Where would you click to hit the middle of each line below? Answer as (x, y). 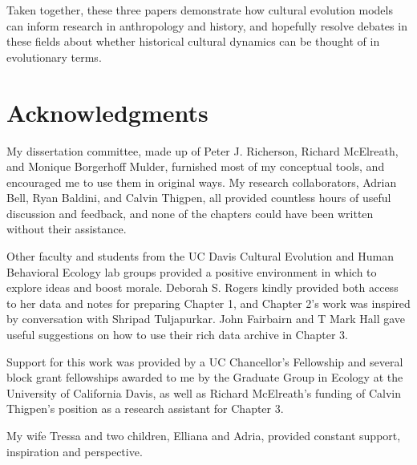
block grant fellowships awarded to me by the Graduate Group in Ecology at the (205, 377)
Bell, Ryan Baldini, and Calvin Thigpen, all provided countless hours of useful (199, 198)
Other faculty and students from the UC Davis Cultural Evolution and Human (200, 256)
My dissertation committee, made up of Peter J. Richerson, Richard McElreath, (202, 150)
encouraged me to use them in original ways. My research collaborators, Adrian (202, 182)
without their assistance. (67, 229)
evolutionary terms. (54, 57)
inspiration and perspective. (75, 451)
